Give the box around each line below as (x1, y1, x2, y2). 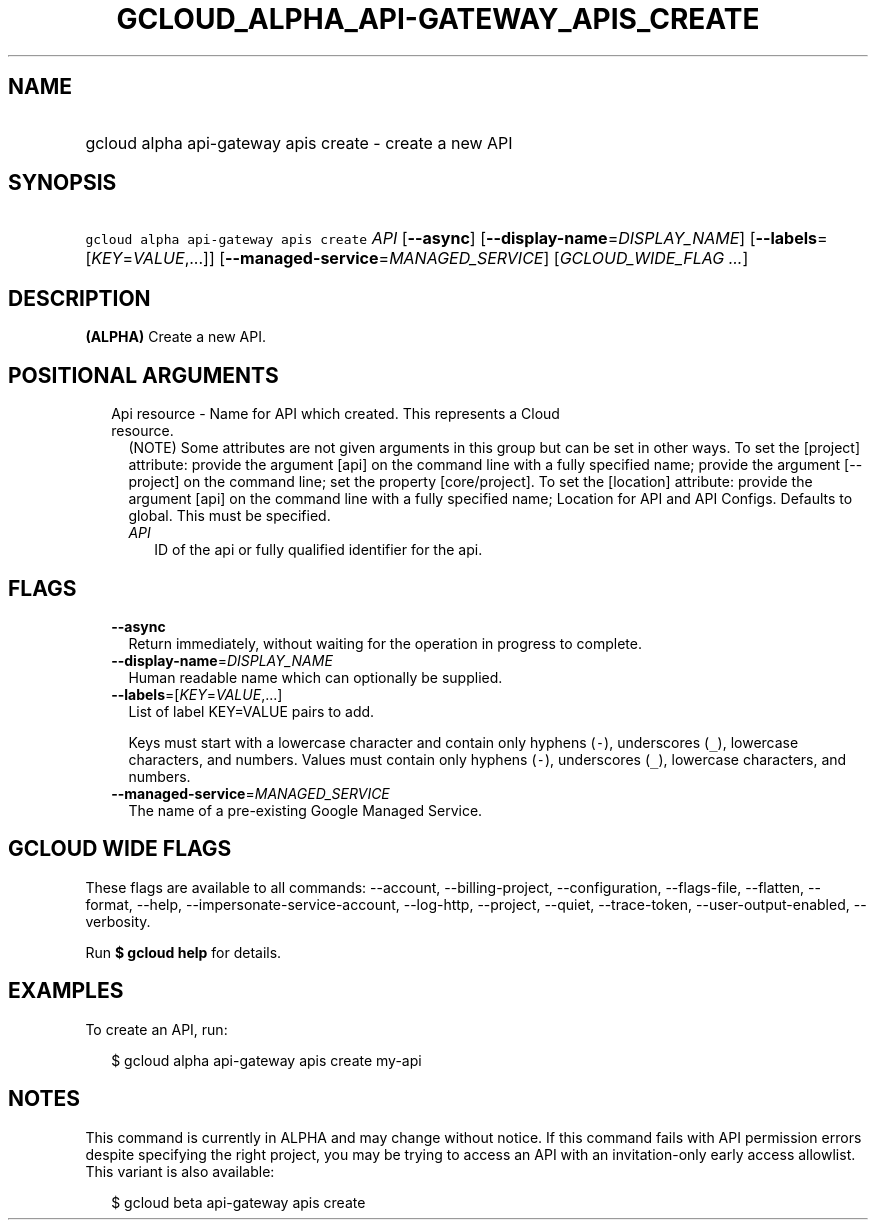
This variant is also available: (85, 1162, 275, 1180)
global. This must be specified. (128, 507, 331, 525)
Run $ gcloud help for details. (85, 943, 282, 961)
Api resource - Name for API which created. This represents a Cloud (111, 405, 560, 423)
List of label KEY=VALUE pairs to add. (128, 702, 375, 720)
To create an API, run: (85, 1020, 228, 1038)
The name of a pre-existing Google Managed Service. (128, 801, 483, 819)
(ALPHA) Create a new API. (85, 328, 266, 346)
